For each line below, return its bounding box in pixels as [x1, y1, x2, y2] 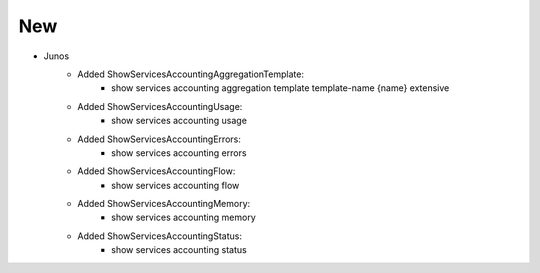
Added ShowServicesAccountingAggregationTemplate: [77, 68, 305, 80]
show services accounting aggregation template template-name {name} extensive [111, 82, 450, 94]
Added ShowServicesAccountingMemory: [77, 198, 251, 210]
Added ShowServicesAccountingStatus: [77, 230, 242, 242]
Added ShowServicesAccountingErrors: [77, 133, 242, 145]
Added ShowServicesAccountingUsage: [77, 100, 243, 112]
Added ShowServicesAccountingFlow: [77, 165, 236, 177]
